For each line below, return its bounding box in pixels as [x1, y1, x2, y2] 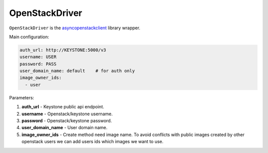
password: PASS [19, 61, 57, 67]
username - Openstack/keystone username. [21, 111, 113, 117]
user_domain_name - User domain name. [21, 125, 108, 131]
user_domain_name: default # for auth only [19, 68, 135, 74]
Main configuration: [9, 34, 50, 40]
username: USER [19, 54, 57, 60]
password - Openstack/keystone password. [21, 118, 112, 124]
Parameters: [9, 94, 34, 100]
